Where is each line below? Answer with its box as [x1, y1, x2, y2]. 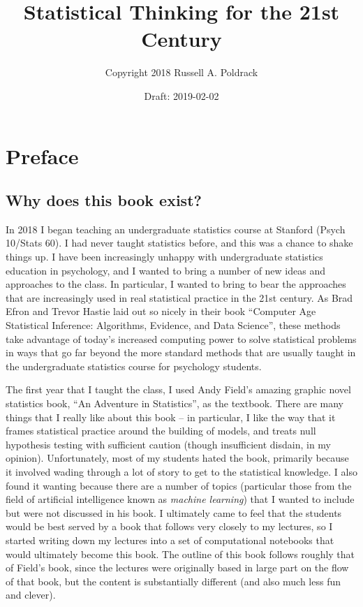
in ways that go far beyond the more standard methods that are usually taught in [6, 345, 356, 360]
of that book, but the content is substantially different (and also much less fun [6, 573, 341, 588]
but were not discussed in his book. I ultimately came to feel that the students [6, 505, 342, 520]
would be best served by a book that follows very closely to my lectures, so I [6, 519, 333, 534]
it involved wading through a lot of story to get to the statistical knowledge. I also [6, 464, 357, 478]
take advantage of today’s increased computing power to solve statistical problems [6, 331, 357, 346]
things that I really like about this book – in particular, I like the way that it [6, 409, 336, 424]
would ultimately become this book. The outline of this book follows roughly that [6, 546, 355, 561]
